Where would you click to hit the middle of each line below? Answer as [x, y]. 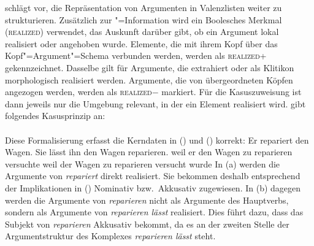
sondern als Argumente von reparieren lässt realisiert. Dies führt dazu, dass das [154, 212]
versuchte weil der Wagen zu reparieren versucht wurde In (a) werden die [143, 163]
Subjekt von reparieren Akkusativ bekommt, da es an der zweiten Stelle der [147, 224]
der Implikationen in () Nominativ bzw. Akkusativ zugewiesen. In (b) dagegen [153, 187]
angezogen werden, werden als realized [78, 92]
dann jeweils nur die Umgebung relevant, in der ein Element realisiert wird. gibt [155, 103]
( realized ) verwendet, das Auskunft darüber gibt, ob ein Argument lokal [142, 32]
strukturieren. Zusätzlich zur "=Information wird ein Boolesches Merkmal [144, 19]
